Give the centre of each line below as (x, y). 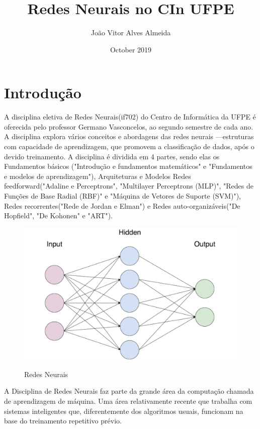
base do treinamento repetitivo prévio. (63, 421)
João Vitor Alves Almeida (131, 33)
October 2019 (131, 49)
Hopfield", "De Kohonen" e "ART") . (58, 216)
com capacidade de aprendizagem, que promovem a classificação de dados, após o (129, 146)
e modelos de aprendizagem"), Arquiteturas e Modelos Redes (98, 176)
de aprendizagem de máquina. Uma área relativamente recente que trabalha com (128, 401)
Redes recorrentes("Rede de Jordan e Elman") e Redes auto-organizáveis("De (122, 205)
